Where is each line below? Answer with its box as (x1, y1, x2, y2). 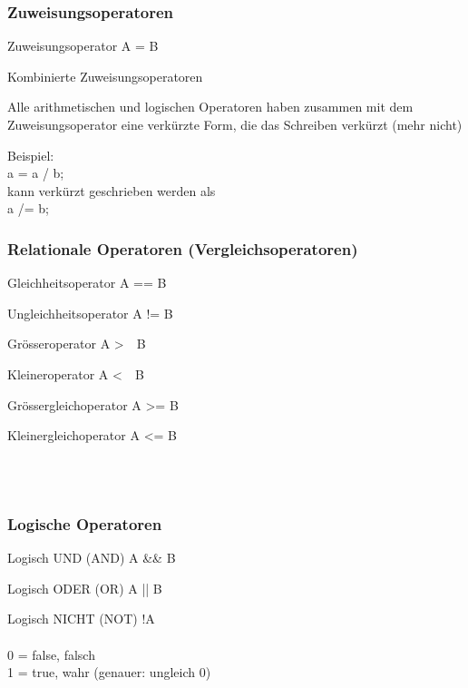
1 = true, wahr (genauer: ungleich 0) (7, 663, 211, 682)
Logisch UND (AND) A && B (7, 548, 176, 567)
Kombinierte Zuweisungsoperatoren (7, 66, 203, 85)
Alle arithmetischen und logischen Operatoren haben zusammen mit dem (7, 97, 414, 116)
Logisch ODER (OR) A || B (7, 578, 162, 597)
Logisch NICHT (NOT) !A (7, 609, 155, 628)
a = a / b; (7, 163, 64, 182)
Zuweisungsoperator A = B (7, 36, 159, 55)
